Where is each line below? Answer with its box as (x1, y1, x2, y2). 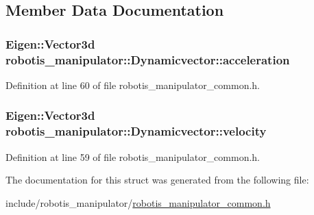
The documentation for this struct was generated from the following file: (5, 173, 309, 187)
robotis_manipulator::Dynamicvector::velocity (5, 123, 267, 140)
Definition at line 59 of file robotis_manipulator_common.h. (5, 149, 261, 164)
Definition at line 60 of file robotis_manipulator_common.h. (5, 77, 261, 92)
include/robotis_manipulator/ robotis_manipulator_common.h (5, 195, 271, 210)
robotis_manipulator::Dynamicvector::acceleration (5, 51, 290, 68)
